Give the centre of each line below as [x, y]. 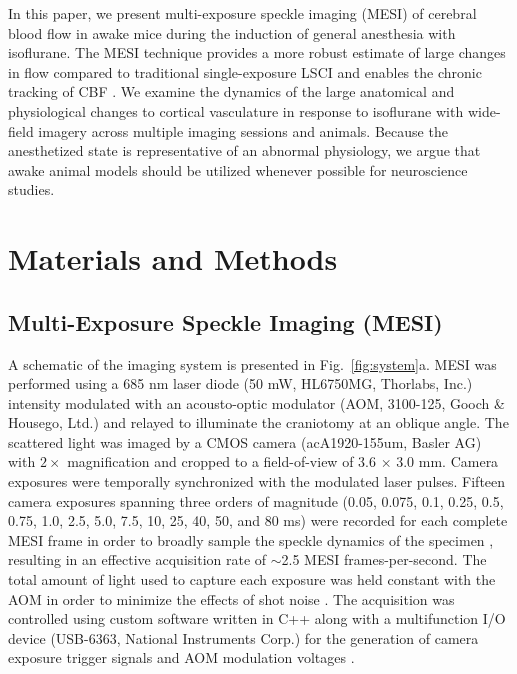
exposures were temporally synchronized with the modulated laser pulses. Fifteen [257, 481]
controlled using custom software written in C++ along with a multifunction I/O [257, 618]
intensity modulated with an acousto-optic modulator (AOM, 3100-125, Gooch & [256, 402]
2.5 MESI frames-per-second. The [384, 559]
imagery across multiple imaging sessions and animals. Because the [243, 130]
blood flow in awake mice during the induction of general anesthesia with [232, 32]
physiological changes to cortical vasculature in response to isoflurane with [236, 110]
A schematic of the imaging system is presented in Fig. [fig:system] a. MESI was [252, 363]
